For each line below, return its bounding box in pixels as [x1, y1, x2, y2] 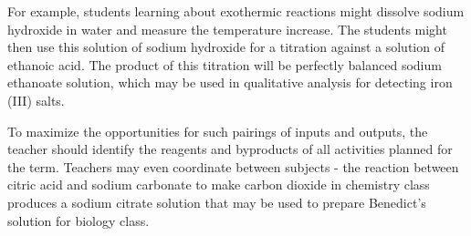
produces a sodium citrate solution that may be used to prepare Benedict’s [7, 192, 426, 211]
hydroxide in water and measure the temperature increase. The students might [7, 19, 447, 38]
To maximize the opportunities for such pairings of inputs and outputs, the [7, 121, 428, 140]
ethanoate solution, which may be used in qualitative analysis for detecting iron [7, 73, 453, 92]
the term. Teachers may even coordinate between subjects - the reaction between [7, 157, 459, 176]
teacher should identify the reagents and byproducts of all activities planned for [7, 139, 453, 159]
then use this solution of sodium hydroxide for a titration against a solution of [7, 37, 445, 56]
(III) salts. [7, 90, 65, 109]
